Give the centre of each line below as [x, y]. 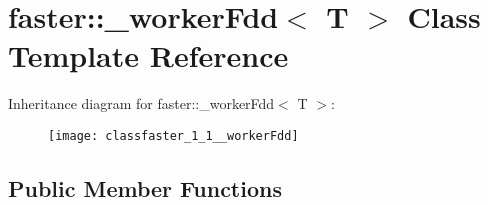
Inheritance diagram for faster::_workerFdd [141, 103]
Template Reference [148, 55]
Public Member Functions [145, 187]
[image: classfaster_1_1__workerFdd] [173, 135]
